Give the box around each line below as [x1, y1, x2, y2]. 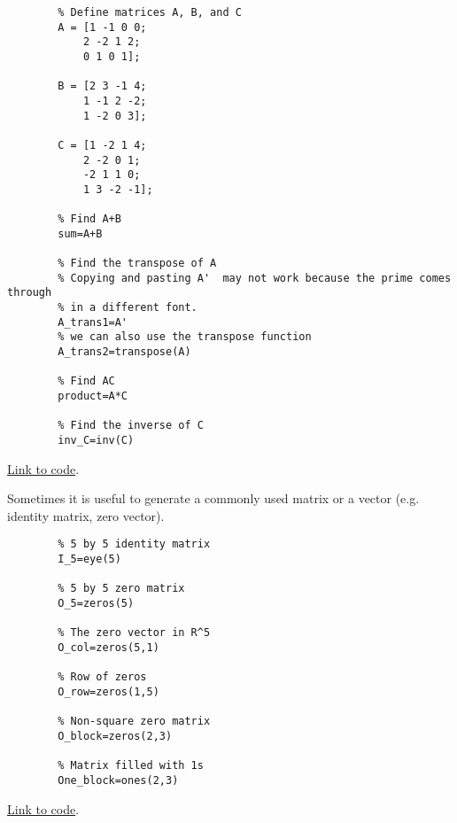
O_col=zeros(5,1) [58, 641, 159, 655]
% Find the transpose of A [58, 257, 217, 270]
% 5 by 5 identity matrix [58, 538, 211, 551]
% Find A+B [58, 213, 121, 226]
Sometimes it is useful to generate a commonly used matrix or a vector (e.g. [7, 489, 420, 508]
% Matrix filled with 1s [58, 759, 204, 773]
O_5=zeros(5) [58, 597, 135, 610]
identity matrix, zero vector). [7, 506, 165, 524]
